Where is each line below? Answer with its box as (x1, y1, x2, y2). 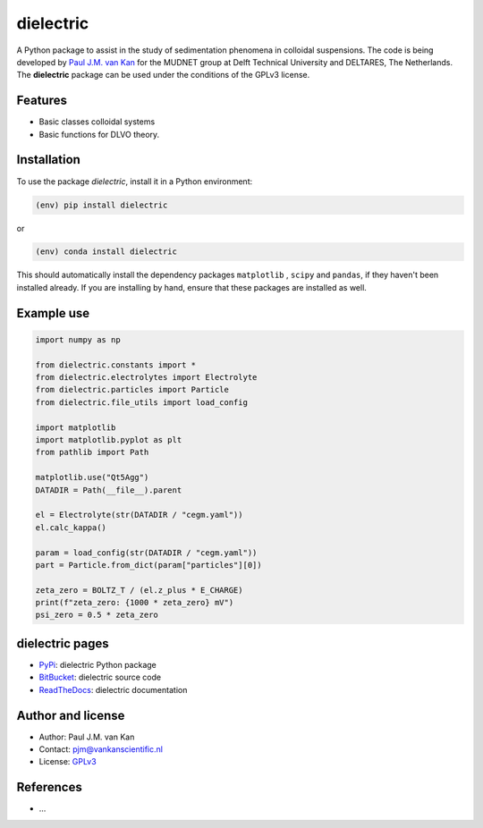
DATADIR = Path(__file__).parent (35, 485, 182, 495)
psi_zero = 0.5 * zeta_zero (35, 610, 158, 621)
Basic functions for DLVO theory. (38, 129, 160, 139)
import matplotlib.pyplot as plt (35, 435, 182, 444)
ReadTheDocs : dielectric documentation (38, 684, 188, 695)
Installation (16, 152, 80, 167)
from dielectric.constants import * (35, 359, 197, 370)
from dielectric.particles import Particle (35, 384, 230, 395)
